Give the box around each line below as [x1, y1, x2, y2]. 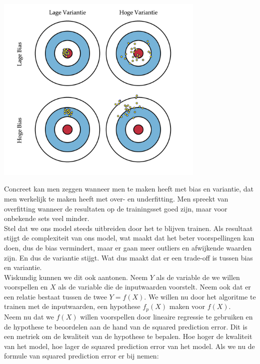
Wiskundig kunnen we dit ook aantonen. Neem [4, 271, 148, 282]
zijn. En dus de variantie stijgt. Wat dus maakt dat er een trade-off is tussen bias [4, 252, 253, 262]
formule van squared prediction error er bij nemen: [4, 350, 159, 361]
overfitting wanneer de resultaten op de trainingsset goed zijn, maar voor [4, 203, 227, 213]
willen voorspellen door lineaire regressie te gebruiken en [80, 311, 253, 321]
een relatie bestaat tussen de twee [4, 291, 107, 301]
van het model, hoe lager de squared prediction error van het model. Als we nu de [4, 340, 255, 351]
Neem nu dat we [4, 311, 54, 321]
